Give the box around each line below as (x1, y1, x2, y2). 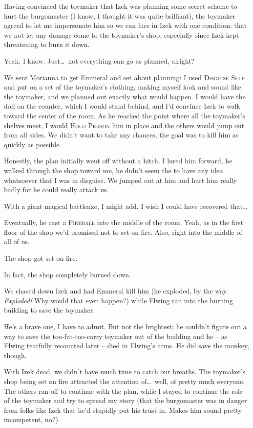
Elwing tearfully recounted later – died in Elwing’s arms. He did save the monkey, (4, 340, 250, 351)
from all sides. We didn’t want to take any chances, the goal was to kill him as (4, 130, 239, 140)
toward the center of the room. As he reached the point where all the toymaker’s (4, 110, 245, 120)
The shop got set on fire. (4, 253, 78, 263)
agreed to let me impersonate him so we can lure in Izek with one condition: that (4, 20, 247, 30)
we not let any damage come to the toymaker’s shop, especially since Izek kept (4, 29, 239, 40)
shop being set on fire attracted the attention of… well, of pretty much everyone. (4, 376, 245, 386)
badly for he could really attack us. (4, 184, 109, 195)
